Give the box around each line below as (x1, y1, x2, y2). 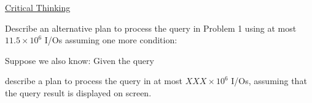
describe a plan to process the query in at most (5, 74, 182, 87)
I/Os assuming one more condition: (44, 34, 177, 46)
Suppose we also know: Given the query (5, 54, 154, 66)
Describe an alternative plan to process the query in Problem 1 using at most (5, 21, 297, 34)
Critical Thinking (5, 1, 71, 13)
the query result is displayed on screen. (5, 86, 152, 99)
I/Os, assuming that (231, 74, 307, 87)
